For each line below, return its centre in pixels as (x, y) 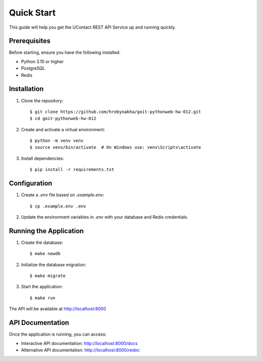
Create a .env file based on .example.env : (63, 195)
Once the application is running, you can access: (58, 334)
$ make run (43, 298)
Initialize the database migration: (54, 264)
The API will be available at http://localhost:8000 (57, 309)
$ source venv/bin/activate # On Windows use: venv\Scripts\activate (115, 147)
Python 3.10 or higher (42, 61)
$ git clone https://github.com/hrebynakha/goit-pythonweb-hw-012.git (115, 112)
